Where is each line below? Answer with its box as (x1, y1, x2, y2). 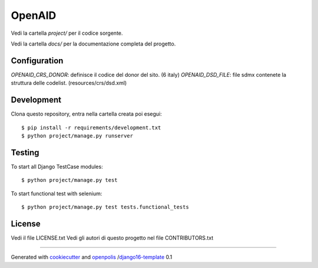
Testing (11, 148, 39, 158)
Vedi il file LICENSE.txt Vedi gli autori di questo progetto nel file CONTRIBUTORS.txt (11, 234, 214, 241)
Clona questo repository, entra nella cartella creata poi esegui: (11, 110, 162, 117)
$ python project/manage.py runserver (21, 132, 134, 139)
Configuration (11, 55, 64, 66)
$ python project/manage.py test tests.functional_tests (21, 204, 190, 210)
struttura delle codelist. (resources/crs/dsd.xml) (11, 80, 127, 87)
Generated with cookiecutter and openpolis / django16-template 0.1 (11, 254, 173, 261)
